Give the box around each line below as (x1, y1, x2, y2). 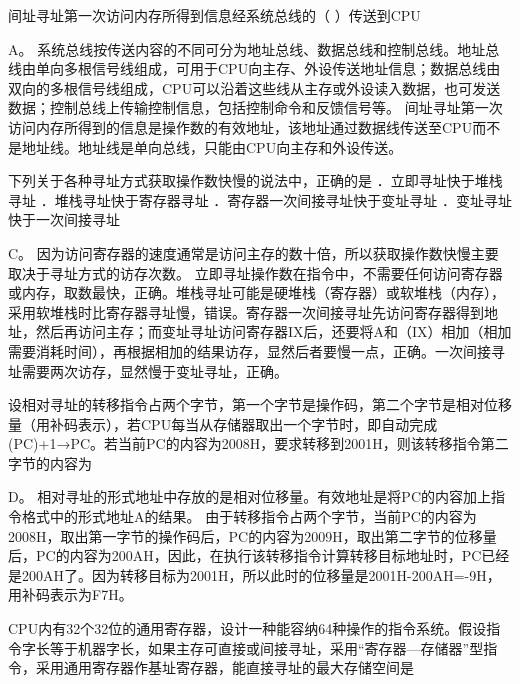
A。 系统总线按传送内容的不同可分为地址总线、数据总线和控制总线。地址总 (8, 38, 500, 59)
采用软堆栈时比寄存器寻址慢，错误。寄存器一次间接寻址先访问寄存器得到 (8, 301, 484, 322)
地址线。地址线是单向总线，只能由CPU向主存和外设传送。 (21, 136, 403, 157)
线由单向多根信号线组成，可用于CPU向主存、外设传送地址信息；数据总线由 (8, 58, 501, 79)
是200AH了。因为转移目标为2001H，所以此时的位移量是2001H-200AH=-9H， (8, 564, 501, 585)
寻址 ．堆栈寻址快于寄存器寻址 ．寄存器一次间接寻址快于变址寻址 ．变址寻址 (8, 189, 512, 210)
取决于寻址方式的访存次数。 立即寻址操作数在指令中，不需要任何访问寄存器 (8, 262, 503, 283)
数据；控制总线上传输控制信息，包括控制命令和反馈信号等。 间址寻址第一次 (8, 97, 503, 118)
